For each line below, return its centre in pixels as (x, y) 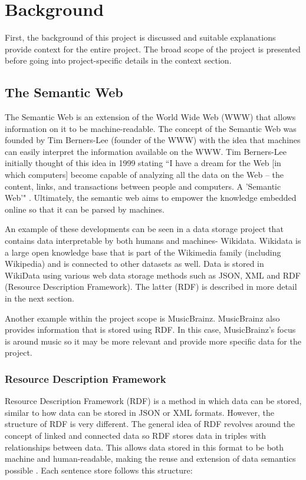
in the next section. (40, 298)
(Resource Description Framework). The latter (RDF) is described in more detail (151, 287)
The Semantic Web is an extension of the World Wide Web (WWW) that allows (150, 117)
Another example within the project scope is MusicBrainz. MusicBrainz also (142, 318)
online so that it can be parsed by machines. (85, 209)
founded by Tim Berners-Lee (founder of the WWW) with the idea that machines (153, 140)
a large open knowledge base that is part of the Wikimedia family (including (143, 252)
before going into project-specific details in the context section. (118, 60)
